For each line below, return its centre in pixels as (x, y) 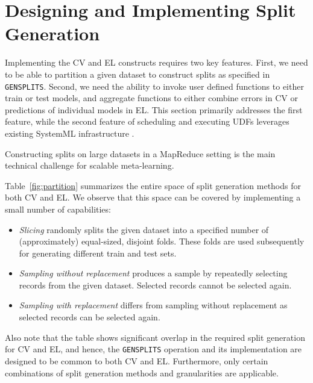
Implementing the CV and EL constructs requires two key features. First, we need (156, 62)
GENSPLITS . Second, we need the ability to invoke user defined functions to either (154, 86)
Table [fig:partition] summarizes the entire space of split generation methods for (153, 185)
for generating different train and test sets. (98, 253)
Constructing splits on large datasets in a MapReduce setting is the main (140, 153)
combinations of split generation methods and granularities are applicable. (142, 372)
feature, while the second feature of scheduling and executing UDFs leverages (147, 121)
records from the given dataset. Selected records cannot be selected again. (155, 285)
